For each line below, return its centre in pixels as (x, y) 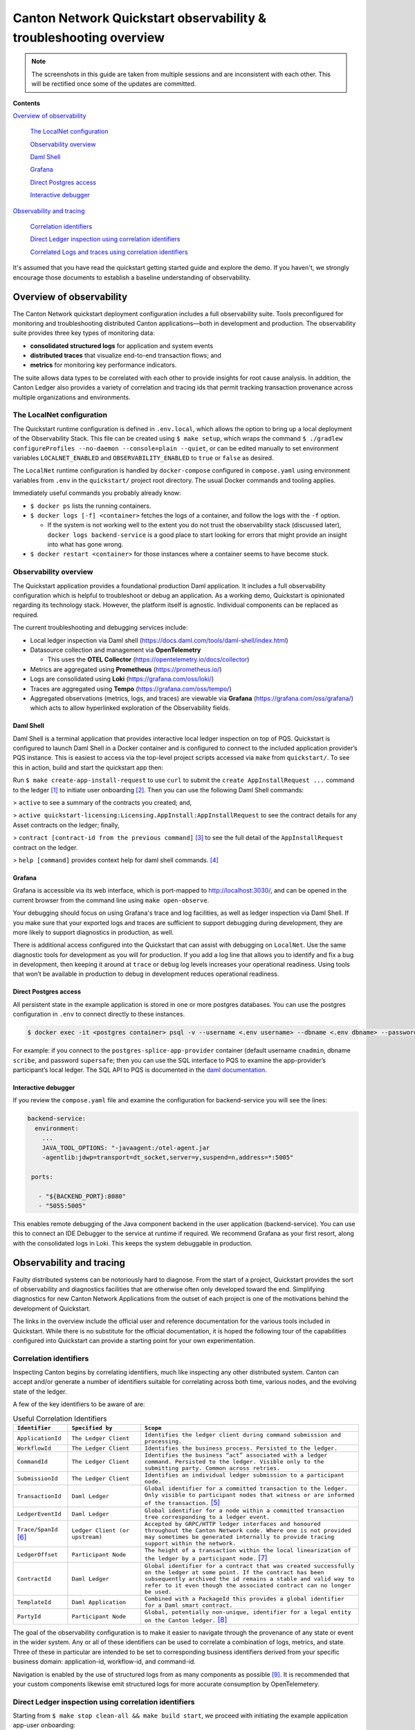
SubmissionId (37, 1478)
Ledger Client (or (101, 1530)
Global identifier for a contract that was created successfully (249, 1566)
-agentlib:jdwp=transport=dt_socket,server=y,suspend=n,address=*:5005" (168, 1157)
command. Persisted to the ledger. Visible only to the (234, 1462)
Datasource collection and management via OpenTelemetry (116, 650)
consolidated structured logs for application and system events (122, 345)
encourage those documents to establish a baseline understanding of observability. (132, 277)
